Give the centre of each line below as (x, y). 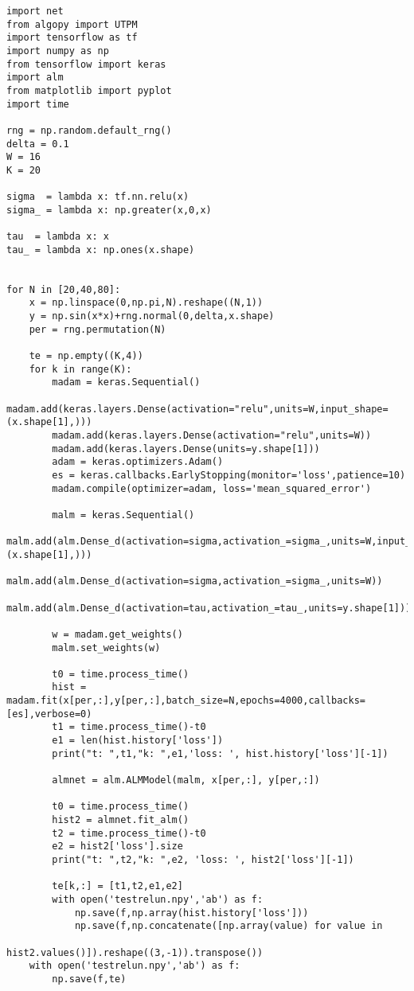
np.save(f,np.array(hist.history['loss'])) (191, 913)
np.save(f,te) (89, 979)
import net (35, 11)
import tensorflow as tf (72, 38)
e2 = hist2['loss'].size (117, 847)
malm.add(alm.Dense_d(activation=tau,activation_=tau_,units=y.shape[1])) (209, 608)
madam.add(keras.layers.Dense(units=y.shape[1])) (186, 449)
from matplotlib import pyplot (89, 90)
